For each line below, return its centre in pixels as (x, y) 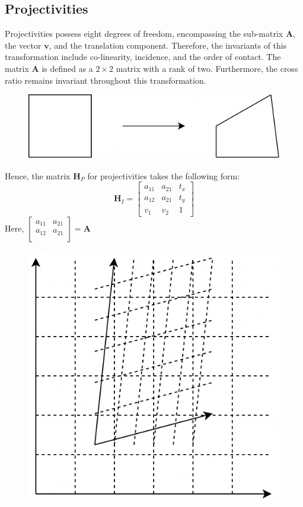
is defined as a (67, 68)
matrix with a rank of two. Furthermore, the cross (207, 68)
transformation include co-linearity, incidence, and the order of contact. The (143, 57)
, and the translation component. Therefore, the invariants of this (168, 45)
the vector (23, 45)
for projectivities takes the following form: (164, 175)
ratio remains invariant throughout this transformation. (106, 80)
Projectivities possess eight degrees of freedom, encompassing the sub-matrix (144, 34)
